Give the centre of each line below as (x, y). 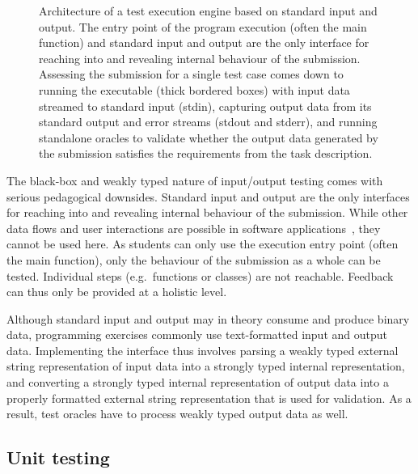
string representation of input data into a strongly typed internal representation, (206, 366)
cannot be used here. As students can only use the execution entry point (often (203, 244)
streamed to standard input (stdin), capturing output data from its (205, 106)
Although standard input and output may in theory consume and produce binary (208, 318)
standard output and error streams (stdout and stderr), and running (208, 122)
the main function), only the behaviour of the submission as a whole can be (194, 259)
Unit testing (58, 457)
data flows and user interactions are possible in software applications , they (194, 228)
